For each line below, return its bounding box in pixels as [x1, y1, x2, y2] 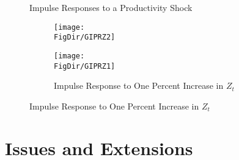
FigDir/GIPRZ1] [54, 61, 116, 71]
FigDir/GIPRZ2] [54, 33, 116, 42]
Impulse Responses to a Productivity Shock [29, 1, 193, 13]
